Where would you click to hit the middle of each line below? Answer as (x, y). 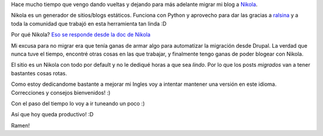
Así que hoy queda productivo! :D (52, 115)
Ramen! (20, 125)
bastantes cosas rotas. (39, 73)
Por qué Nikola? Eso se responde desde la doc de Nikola (81, 35)
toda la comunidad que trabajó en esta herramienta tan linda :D (89, 23)
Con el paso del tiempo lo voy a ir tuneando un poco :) (78, 103)
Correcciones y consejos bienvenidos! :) (61, 92)
